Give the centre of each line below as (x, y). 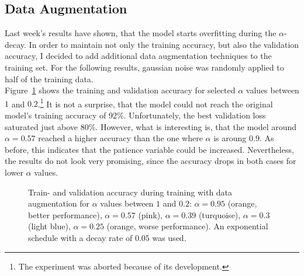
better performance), (65, 214)
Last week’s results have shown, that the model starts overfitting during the (141, 33)
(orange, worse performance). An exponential (187, 226)
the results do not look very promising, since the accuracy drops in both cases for (151, 161)
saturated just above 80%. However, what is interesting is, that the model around (151, 126)
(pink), (151, 214)
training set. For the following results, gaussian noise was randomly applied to (144, 67)
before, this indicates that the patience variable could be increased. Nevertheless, (149, 149)
